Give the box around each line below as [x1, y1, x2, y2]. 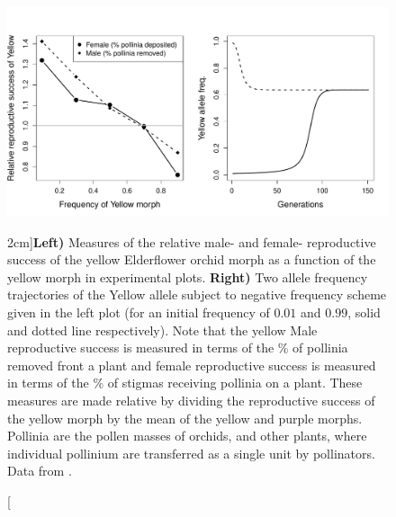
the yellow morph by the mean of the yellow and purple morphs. [7, 408, 363, 427]
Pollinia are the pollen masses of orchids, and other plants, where [7, 426, 367, 445]
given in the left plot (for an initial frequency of [7, 303, 270, 322]
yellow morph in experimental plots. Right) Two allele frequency [7, 267, 368, 286]
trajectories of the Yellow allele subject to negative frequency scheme [7, 285, 387, 304]
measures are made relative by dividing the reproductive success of [7, 391, 375, 410]
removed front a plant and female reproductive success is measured [7, 355, 376, 374]
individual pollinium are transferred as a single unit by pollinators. [7, 443, 375, 462]
